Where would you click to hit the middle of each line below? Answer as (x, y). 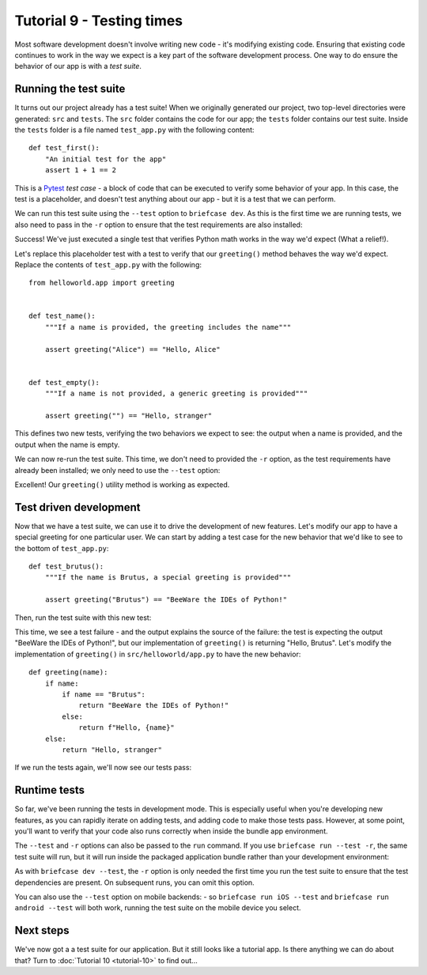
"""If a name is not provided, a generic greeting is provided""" (176, 394)
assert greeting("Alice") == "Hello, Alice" (132, 349)
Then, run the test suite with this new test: (83, 618)
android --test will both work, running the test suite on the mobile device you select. (158, 908)
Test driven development (77, 507)
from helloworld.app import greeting (102, 283)
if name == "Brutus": (104, 694)
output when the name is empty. (67, 444)
